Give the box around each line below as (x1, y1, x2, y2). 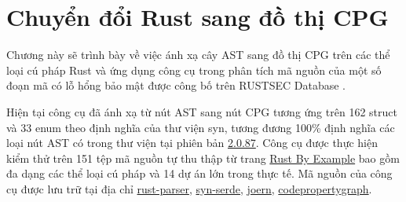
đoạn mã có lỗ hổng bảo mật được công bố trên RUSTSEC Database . (6, 77, 346, 94)
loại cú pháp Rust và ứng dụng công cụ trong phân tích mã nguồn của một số (6, 61, 382, 78)
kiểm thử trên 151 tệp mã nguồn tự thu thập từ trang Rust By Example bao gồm (6, 149, 400, 166)
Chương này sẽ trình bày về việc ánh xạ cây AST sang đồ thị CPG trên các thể (6, 46, 390, 63)
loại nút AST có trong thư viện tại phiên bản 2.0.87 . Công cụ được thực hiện (6, 134, 378, 151)
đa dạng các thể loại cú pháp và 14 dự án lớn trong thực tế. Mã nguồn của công (6, 165, 393, 182)
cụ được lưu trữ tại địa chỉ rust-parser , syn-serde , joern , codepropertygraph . (6, 180, 372, 196)
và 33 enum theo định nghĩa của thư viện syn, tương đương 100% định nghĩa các (6, 119, 395, 135)
